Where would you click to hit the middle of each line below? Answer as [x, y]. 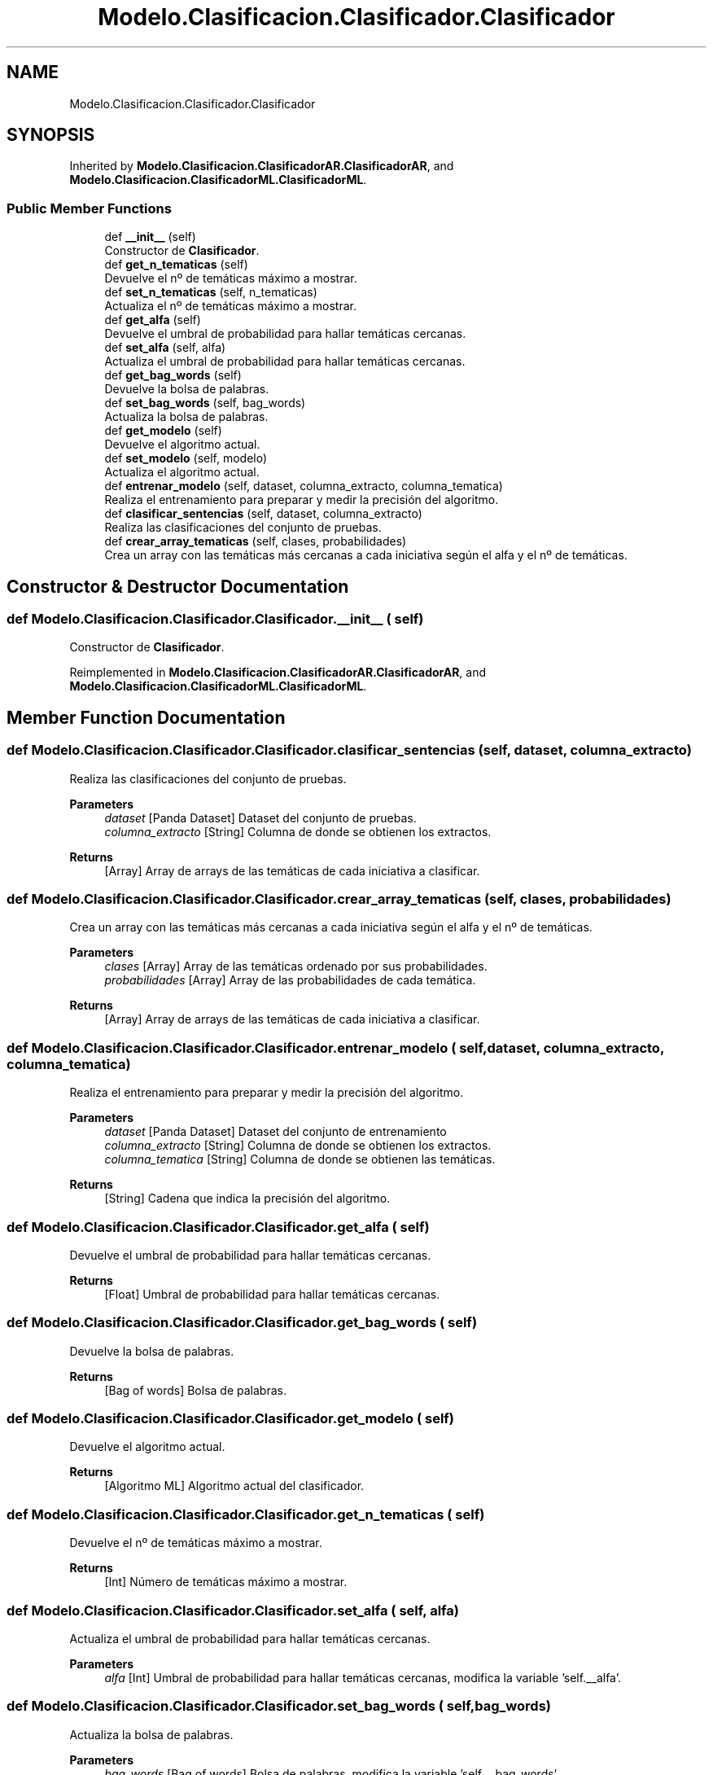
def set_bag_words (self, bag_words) [205, 403]
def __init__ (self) [150, 237]
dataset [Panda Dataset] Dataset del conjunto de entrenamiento [276, 1132]
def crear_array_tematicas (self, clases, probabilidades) [256, 541]
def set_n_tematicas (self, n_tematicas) [211, 292]
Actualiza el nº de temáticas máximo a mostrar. [230, 306]
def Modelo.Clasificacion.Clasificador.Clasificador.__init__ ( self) [215, 619]
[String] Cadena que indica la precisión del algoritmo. [247, 1199]
